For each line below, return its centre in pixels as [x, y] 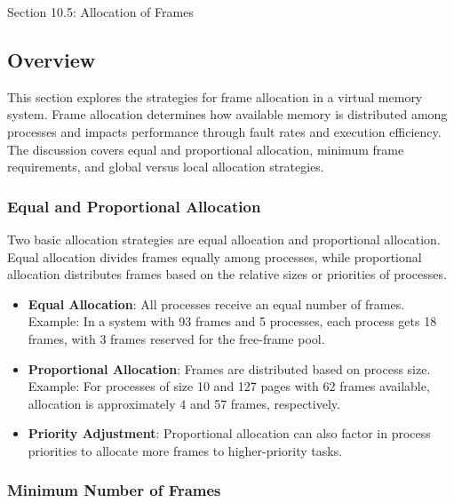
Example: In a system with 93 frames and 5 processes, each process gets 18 [232, 321]
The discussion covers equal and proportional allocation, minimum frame [206, 149]
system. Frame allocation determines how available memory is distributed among [227, 114]
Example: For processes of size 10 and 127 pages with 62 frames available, [229, 386]
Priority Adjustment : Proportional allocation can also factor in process [229, 433]
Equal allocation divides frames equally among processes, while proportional [215, 256]
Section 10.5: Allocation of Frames [100, 12]
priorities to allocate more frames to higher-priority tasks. [185, 450]
